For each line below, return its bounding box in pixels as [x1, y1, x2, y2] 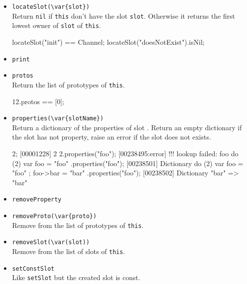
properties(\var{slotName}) [12, 115, 104, 122]
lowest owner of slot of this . [12, 20, 101, 30]
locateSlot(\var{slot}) [12, 3, 90, 10]
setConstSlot [12, 265, 55, 272]
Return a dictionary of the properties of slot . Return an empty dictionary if [12, 122, 242, 132]
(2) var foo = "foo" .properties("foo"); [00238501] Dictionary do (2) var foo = [12, 158, 244, 168]
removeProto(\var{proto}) [12, 213, 97, 220]
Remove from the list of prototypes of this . [12, 220, 144, 230]
